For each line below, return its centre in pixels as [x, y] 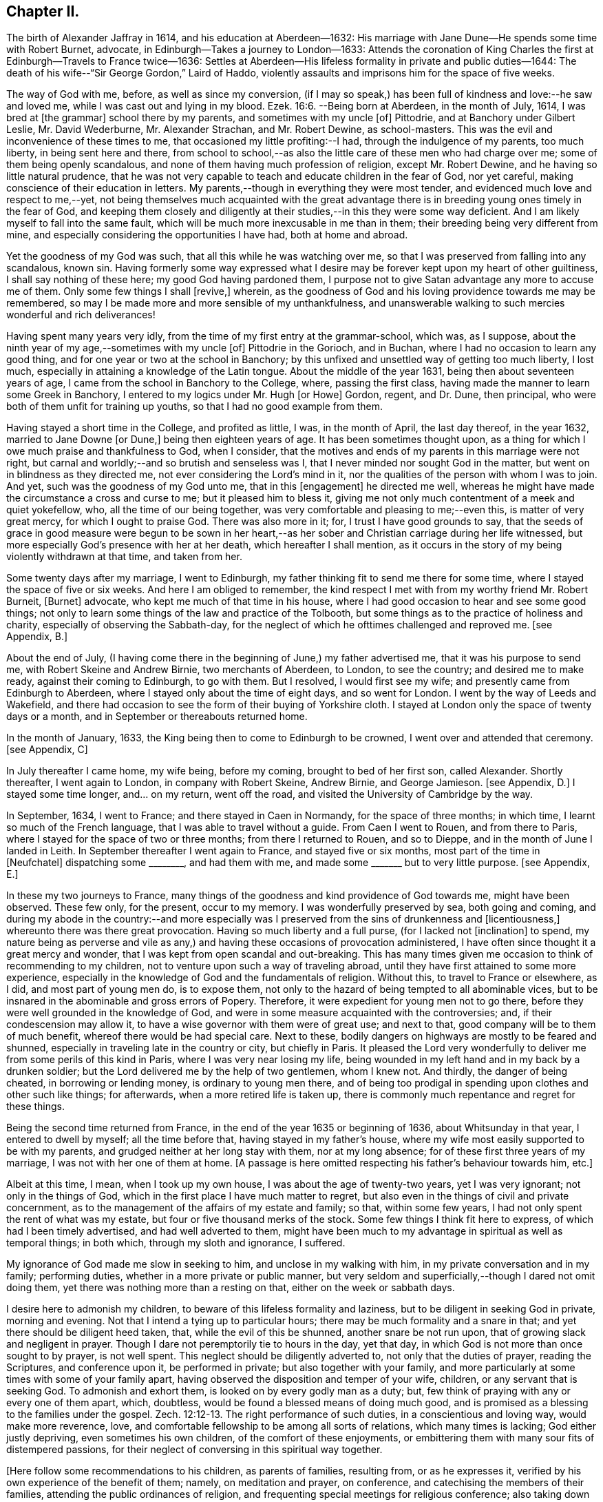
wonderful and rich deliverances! [81, 315]
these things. [36, 1107]
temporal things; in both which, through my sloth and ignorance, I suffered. [176, 1243]
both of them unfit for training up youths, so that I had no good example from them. [194, 407]
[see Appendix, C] [47, 750]
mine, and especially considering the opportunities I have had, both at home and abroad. [207, 235]
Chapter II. [43, 11]
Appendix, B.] [37, 637]
